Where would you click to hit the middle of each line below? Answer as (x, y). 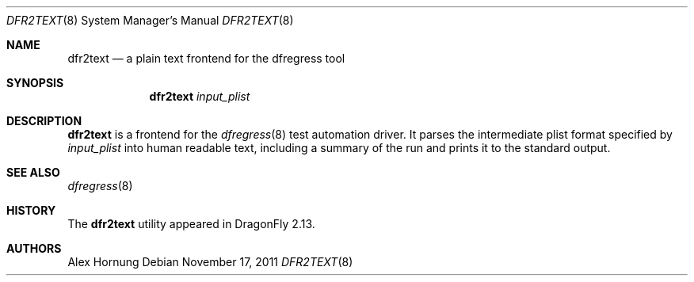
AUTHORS (34, 248)
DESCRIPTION (44, 121)
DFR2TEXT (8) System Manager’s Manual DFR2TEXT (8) (150, 20)
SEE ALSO (33, 172)
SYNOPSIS (35, 83)
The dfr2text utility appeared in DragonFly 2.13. (191, 224)
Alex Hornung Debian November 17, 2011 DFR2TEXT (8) (210, 262)
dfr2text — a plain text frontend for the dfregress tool (206, 58)
